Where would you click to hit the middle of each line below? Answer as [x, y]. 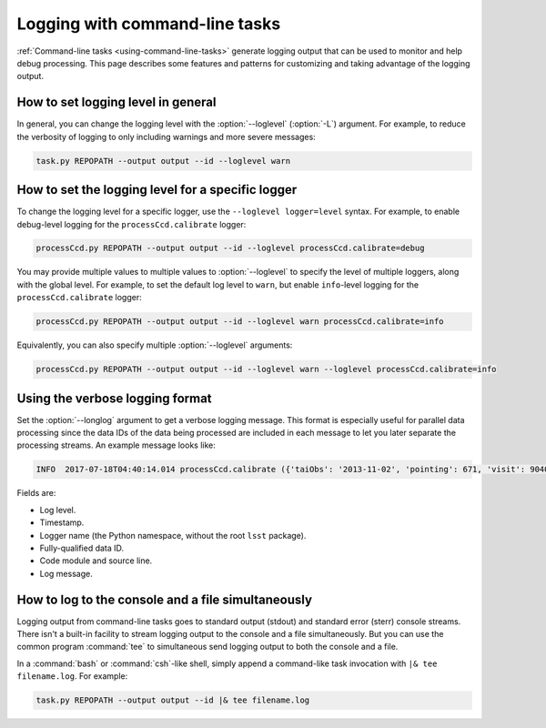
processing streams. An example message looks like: [116, 445]
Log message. [66, 573]
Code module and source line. [96, 561]
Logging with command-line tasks [149, 24]
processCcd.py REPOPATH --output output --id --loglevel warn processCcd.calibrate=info [240, 322]
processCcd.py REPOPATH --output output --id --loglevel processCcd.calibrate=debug [230, 248]
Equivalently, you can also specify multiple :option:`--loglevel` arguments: [155, 345]
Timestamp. [62, 522]
